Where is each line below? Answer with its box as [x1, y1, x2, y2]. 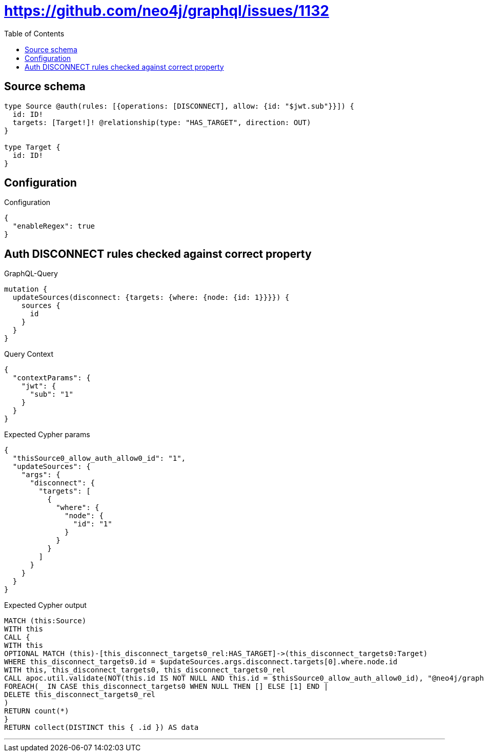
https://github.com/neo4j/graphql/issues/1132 [4, 2, 329, 19]
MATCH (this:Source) [4, 617, 87, 625]
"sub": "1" [30, 390, 73, 399]
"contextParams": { [12, 374, 91, 382]
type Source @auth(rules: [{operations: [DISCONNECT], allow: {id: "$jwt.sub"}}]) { [4, 101, 354, 110]
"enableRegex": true [12, 222, 95, 231]
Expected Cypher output [4, 601, 87, 610]
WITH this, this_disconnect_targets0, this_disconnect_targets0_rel [4, 666, 285, 675]
